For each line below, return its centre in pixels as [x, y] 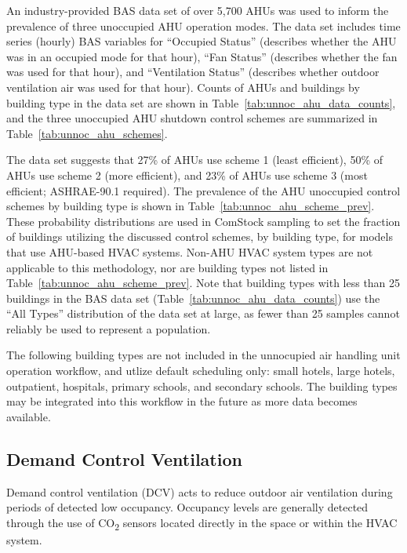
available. [29, 416]
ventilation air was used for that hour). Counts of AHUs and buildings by [183, 87]
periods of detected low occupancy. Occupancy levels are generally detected [187, 507]
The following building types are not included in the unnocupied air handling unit [203, 355]
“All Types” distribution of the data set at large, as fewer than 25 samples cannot [203, 313]
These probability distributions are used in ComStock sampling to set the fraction [203, 221]
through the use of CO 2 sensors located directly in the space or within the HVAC [202, 523]
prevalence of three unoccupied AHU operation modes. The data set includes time [203, 25]
